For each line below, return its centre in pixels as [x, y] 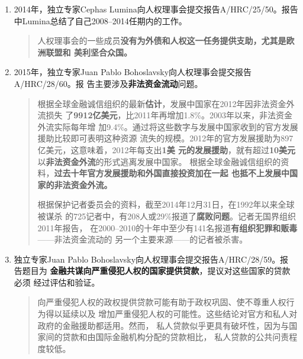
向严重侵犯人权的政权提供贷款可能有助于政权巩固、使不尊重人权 [162, 302]
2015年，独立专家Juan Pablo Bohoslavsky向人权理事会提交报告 [133, 72]
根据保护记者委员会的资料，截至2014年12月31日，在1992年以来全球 [166, 204]
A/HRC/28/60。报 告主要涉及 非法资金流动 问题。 [108, 83]
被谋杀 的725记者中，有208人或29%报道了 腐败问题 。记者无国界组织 [167, 216]
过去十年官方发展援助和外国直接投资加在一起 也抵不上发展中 [172, 173]
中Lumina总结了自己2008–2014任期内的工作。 [100, 20]
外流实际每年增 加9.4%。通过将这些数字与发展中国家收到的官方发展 [168, 126]
